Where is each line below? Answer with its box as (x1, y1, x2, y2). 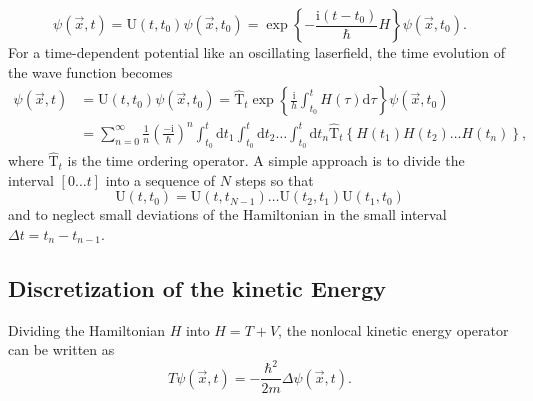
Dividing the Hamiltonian (8, 319, 165, 340)
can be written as (8, 339, 115, 360)
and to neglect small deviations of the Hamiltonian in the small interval (8, 204, 447, 225)
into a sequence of (105, 169, 216, 190)
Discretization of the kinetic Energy (8, 272, 387, 303)
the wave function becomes (8, 61, 173, 82)
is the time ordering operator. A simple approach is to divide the (67, 150, 465, 171)
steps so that (235, 169, 314, 190)
